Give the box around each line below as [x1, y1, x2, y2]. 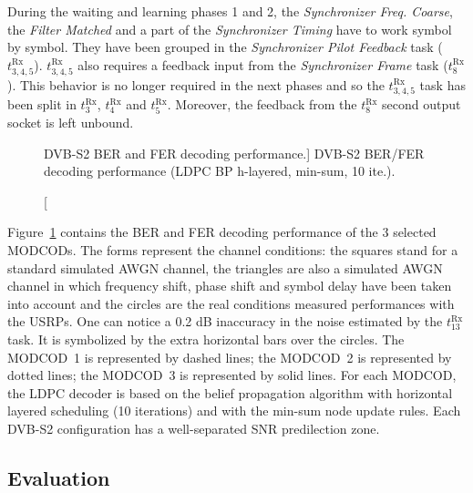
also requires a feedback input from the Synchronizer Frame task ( [77, 55, 448, 74]
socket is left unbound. [7, 112, 134, 131]
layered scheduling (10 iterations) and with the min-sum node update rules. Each [7, 401, 461, 420]
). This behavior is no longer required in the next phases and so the [7, 75, 385, 94]
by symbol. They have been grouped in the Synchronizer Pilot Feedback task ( [7, 37, 443, 56]
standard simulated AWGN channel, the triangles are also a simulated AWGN [7, 258, 443, 277]
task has [419, 75, 466, 94]
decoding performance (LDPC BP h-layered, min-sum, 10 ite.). [44, 161, 396, 180]
